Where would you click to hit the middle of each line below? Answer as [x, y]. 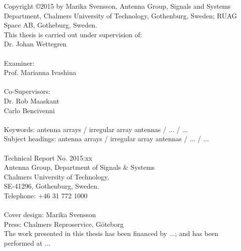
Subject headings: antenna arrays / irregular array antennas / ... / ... [106, 139]
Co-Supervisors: [27, 91]
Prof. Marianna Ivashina [40, 72]
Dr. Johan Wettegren [35, 44]
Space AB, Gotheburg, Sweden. [51, 25]
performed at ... [27, 243]
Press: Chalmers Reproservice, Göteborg [64, 224]
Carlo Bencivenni [29, 110]
